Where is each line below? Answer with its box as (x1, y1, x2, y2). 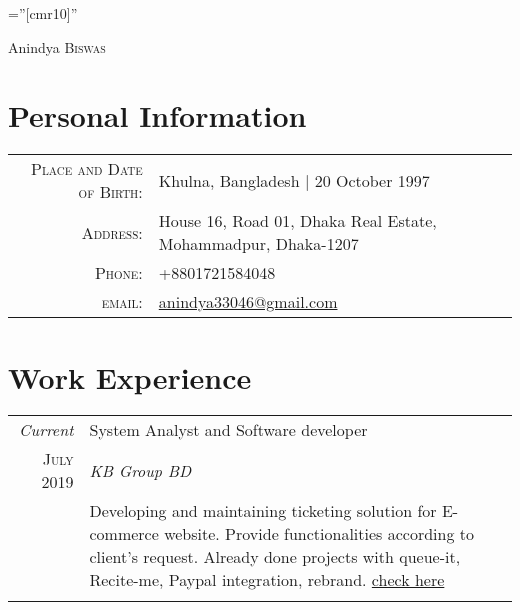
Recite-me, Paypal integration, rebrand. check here (89, 568, 445, 592)
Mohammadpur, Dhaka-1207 (158, 232, 359, 256)
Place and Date (31, 157, 143, 181)
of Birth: (78, 180, 143, 204)
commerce (89, 522, 159, 546)
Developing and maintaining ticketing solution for (89, 499, 437, 523)
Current (19, 418, 74, 442)
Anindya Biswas (8, 36, 106, 57)
